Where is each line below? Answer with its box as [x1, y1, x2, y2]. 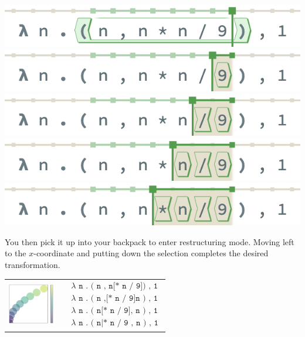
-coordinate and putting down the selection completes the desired [33, 247, 269, 259]
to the [5, 247, 26, 259]
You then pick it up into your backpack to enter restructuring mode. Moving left [5, 235, 294, 247]
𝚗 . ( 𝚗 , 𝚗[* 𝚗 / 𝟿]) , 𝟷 [79, 282, 158, 291]
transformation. [5, 258, 60, 270]
